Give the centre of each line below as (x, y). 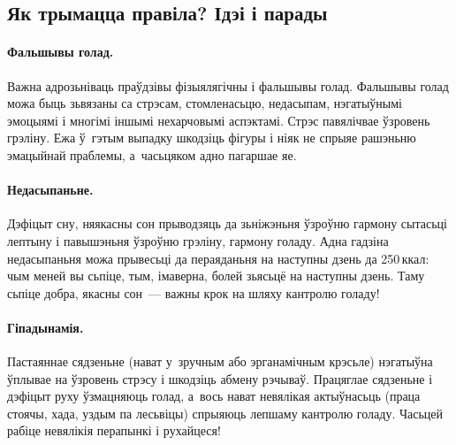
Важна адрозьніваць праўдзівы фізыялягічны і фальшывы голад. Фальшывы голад (228, 85)
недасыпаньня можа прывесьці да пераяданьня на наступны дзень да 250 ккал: (218, 258)
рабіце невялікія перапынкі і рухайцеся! (114, 430)
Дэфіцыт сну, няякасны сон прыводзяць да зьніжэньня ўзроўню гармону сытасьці (227, 223)
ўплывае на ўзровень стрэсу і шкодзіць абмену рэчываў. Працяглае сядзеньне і (220, 378)
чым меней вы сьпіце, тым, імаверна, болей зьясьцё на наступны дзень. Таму (216, 276)
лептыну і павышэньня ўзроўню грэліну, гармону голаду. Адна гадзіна (198, 240)
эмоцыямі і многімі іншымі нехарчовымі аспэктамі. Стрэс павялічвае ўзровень (219, 120)
